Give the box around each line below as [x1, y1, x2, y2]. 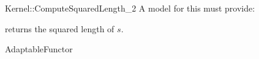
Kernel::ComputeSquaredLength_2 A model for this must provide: [5, 2, 255, 14]
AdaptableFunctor [5, 43, 73, 55]
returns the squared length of [5, 22, 114, 35]
